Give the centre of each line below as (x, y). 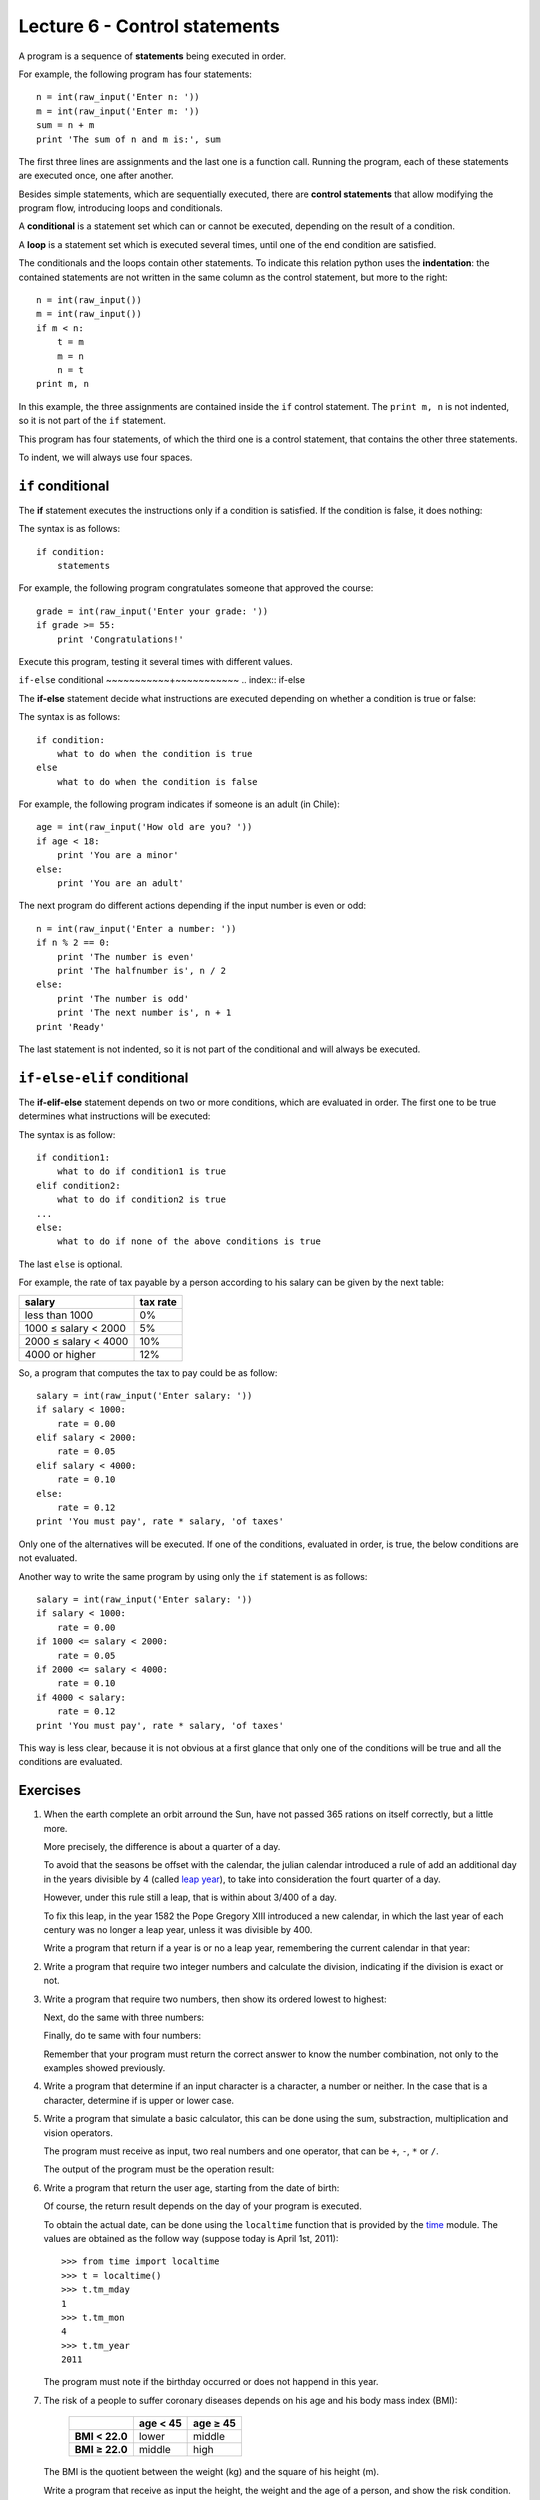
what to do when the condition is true (154, 753)
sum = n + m (65, 125)
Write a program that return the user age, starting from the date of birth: (191, 2187)
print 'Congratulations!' (120, 639)
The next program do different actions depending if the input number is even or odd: (192, 906)
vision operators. (78, 2132)
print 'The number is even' (125, 956)
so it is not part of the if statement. (92, 421)
